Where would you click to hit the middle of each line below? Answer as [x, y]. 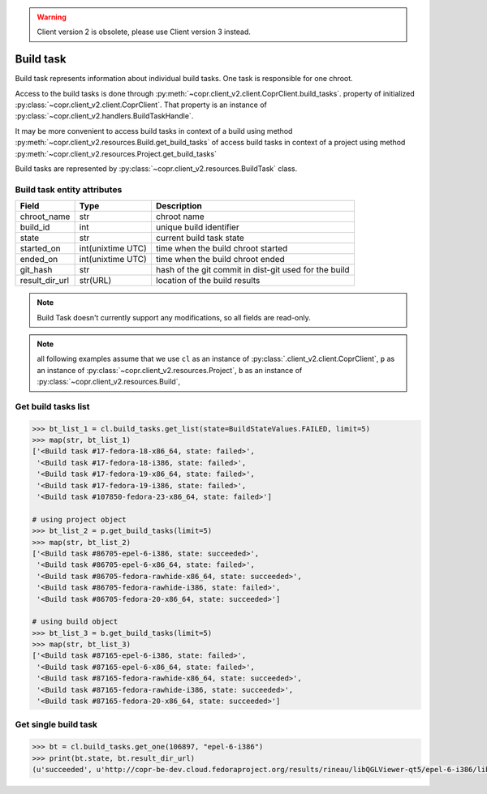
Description [179, 206]
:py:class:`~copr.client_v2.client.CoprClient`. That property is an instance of [141, 105]
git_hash [36, 270]
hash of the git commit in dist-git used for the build [252, 270]
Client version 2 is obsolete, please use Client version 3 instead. [144, 32]
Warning [52, 17]
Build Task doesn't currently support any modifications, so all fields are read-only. [174, 317]
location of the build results [208, 281]
